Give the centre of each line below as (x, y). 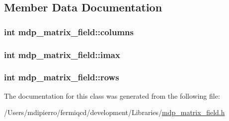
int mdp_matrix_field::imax (62, 54)
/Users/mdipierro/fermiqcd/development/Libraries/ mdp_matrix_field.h (114, 112)
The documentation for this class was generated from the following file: (112, 95)
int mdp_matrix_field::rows (62, 77)
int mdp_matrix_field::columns (69, 31)
